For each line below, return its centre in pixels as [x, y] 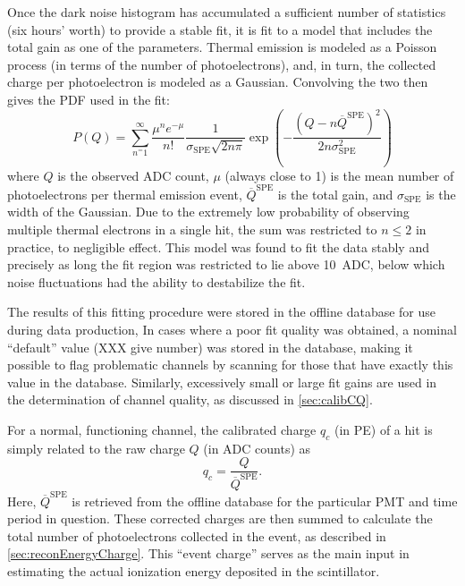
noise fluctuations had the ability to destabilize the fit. [156, 281]
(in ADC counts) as [257, 448]
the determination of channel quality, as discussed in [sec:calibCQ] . [190, 399]
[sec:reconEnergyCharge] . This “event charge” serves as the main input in [208, 553]
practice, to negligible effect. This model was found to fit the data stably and [218, 246]
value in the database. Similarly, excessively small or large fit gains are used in [222, 382]
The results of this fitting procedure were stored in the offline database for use [222, 312]
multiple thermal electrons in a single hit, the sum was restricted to [192, 229]
